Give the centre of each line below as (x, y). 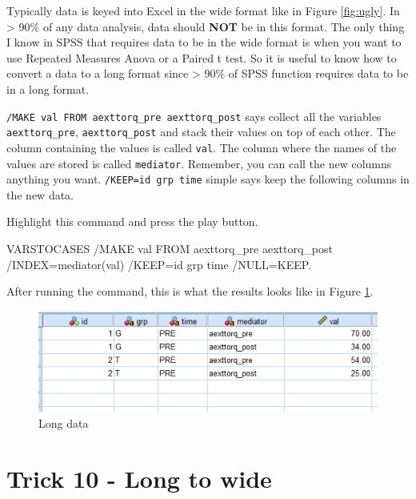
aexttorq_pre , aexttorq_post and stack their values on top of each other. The (201, 132)
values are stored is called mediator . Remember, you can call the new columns (199, 163)
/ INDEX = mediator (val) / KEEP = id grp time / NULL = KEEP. (159, 264)
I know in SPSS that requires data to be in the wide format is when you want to (204, 42)
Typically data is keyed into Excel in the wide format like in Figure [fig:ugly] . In (203, 10)
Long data (64, 423)
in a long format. (48, 89)
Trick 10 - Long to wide (139, 478)
